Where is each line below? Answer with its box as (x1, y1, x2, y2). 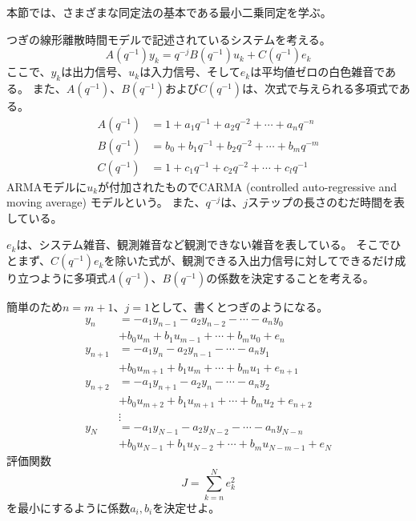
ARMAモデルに (6, 178, 87, 194)
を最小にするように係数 (6, 499, 131, 515)
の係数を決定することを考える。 (206, 270, 374, 287)
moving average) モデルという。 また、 (6, 194, 206, 210)
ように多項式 (39, 270, 107, 287)
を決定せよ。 (152, 499, 220, 515)
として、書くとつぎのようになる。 (149, 299, 329, 315)
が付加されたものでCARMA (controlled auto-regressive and (98, 178, 398, 194)
